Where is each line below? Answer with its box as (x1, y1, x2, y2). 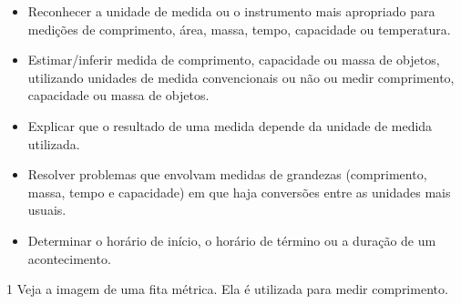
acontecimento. (27, 248, 111, 268)
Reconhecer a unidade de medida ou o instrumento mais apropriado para (27, 2, 435, 20)
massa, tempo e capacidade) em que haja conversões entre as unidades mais (27, 182, 451, 201)
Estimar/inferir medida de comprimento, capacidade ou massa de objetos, (27, 50, 440, 69)
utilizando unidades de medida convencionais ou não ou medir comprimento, (27, 67, 455, 86)
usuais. (27, 200, 67, 219)
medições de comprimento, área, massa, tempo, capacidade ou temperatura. (27, 19, 451, 38)
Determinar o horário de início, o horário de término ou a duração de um (27, 230, 436, 249)
